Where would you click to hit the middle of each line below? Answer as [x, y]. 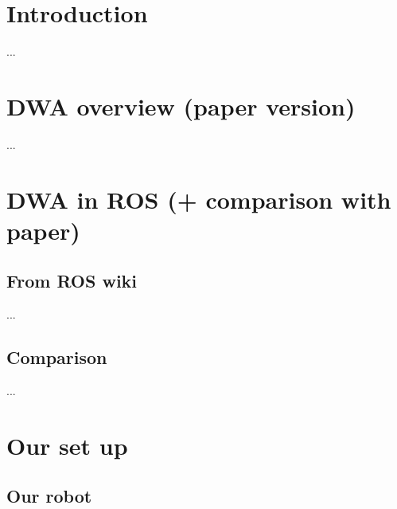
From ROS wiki [72, 281]
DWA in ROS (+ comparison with [199, 199]
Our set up [67, 445]
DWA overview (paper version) [181, 106]
